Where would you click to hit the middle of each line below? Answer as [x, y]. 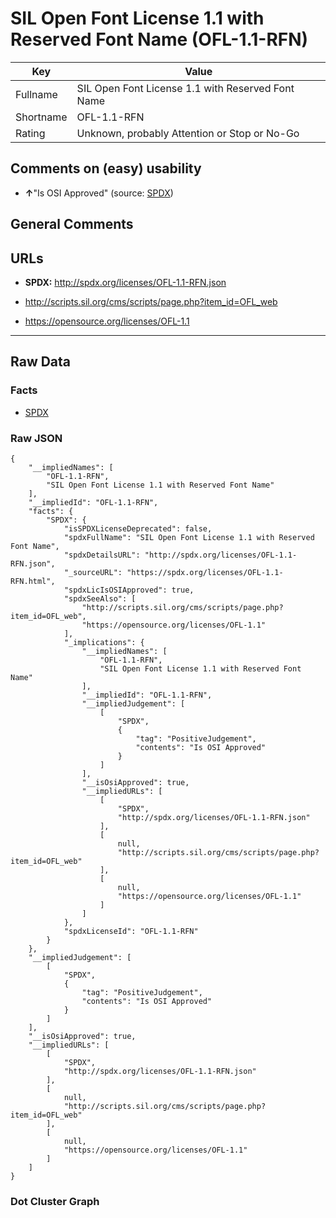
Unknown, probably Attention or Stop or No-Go [188, 133]
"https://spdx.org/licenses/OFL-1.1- [205, 572]
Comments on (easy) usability [106, 168]
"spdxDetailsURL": [102, 555]
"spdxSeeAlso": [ [100, 598]
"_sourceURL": [93, 572]
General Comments [72, 224]
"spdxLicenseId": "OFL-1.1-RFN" [131, 931]
